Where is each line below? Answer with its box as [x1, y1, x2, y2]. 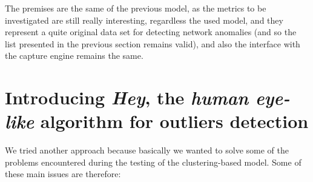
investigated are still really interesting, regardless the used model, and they [5, 13, 283, 26]
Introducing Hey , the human [5, 85, 249, 110]
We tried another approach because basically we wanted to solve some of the [5, 144, 289, 157]
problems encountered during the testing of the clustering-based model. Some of [5, 155, 301, 168]
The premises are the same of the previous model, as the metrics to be [5, 2, 266, 14]
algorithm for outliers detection [40, 109, 309, 133]
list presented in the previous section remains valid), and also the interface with [5, 37, 300, 50]
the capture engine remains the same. [5, 49, 143, 62]
